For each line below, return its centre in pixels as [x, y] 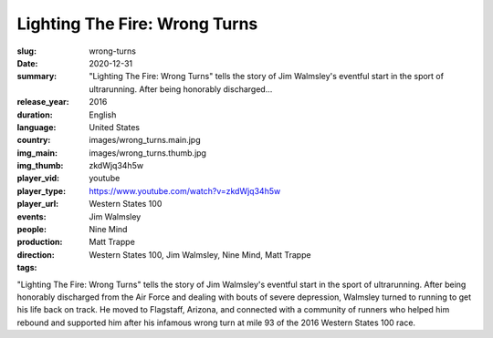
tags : [27, 268]
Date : [27, 63]
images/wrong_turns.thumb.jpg [148, 153]
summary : [37, 77]
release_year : [43, 102]
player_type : [42, 190]
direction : [36, 254]
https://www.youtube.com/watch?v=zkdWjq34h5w [185, 190]
